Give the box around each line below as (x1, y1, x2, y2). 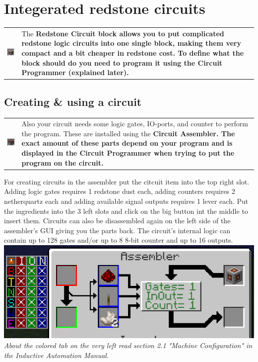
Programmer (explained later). (21, 67, 129, 78)
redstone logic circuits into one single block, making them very (21, 38, 241, 48)
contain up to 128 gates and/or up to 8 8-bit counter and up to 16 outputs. (4, 235, 233, 245)
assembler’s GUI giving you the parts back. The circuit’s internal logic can (4, 225, 231, 235)
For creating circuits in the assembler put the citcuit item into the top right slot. (4, 176, 250, 186)
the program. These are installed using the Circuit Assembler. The (21, 128, 235, 138)
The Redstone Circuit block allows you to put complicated (21, 28, 224, 38)
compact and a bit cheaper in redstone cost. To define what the (21, 48, 244, 58)
